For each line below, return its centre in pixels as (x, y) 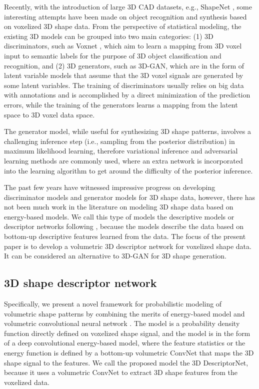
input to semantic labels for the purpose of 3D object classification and (113, 55)
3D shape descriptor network (80, 283)
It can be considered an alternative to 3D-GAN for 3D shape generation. (115, 256)
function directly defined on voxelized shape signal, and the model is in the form (127, 333)
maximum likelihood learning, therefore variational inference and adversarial (121, 151)
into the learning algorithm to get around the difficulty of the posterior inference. (128, 170)
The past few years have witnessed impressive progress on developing (110, 187)
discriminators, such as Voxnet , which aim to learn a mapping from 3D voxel (123, 46)
